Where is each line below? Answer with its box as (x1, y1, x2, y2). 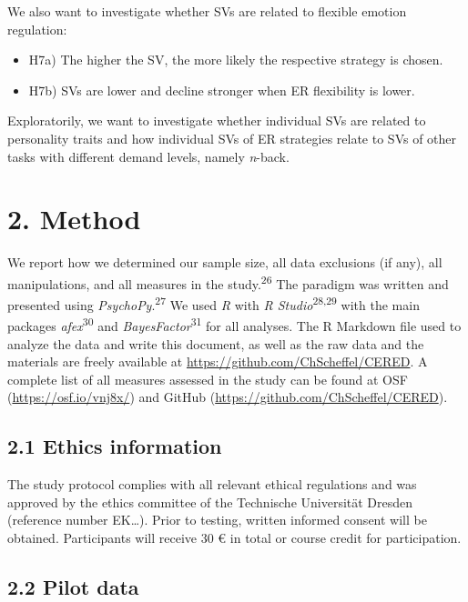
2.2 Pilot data (7, 572, 139, 600)
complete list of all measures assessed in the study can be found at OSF (7, 369, 408, 388)
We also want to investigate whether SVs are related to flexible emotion (7, 2, 407, 20)
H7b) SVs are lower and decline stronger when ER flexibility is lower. (28, 80, 415, 99)
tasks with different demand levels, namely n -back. (7, 146, 290, 166)
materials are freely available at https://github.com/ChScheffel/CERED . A (7, 352, 428, 371)
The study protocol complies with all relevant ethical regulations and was (7, 475, 417, 494)
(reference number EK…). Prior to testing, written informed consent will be (7, 510, 427, 529)
